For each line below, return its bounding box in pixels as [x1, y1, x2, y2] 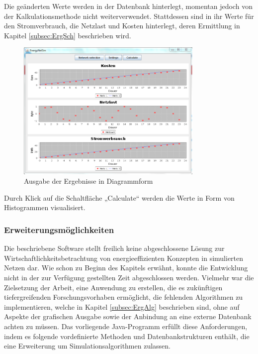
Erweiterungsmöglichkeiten [4, 223, 114, 236]
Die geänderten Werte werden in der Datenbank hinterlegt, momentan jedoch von [4, 1, 253, 11]
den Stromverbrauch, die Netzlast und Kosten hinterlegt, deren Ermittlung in [4, 20, 240, 31]
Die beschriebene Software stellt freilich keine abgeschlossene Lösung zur [4, 243, 225, 253]
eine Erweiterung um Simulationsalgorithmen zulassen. [4, 341, 171, 351]
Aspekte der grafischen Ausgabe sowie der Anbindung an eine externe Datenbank [4, 311, 252, 322]
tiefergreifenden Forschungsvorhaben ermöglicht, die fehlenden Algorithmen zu [4, 292, 243, 302]
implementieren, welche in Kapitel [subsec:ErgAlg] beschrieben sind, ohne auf [4, 301, 240, 312]
